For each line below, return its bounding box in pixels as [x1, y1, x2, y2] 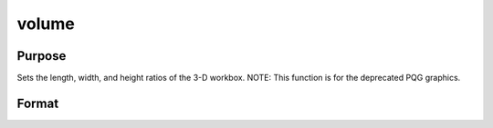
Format [16, 95, 59, 111]
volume [16, 14, 75, 34]
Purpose [16, 48, 67, 64]
